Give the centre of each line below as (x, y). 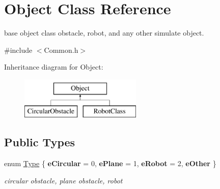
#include (18, 50)
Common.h (61, 50)
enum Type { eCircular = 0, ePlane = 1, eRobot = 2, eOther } (110, 163)
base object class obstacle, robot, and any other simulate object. (104, 33)
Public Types (40, 142)
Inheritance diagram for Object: (54, 67)
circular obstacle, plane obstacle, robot (63, 180)
